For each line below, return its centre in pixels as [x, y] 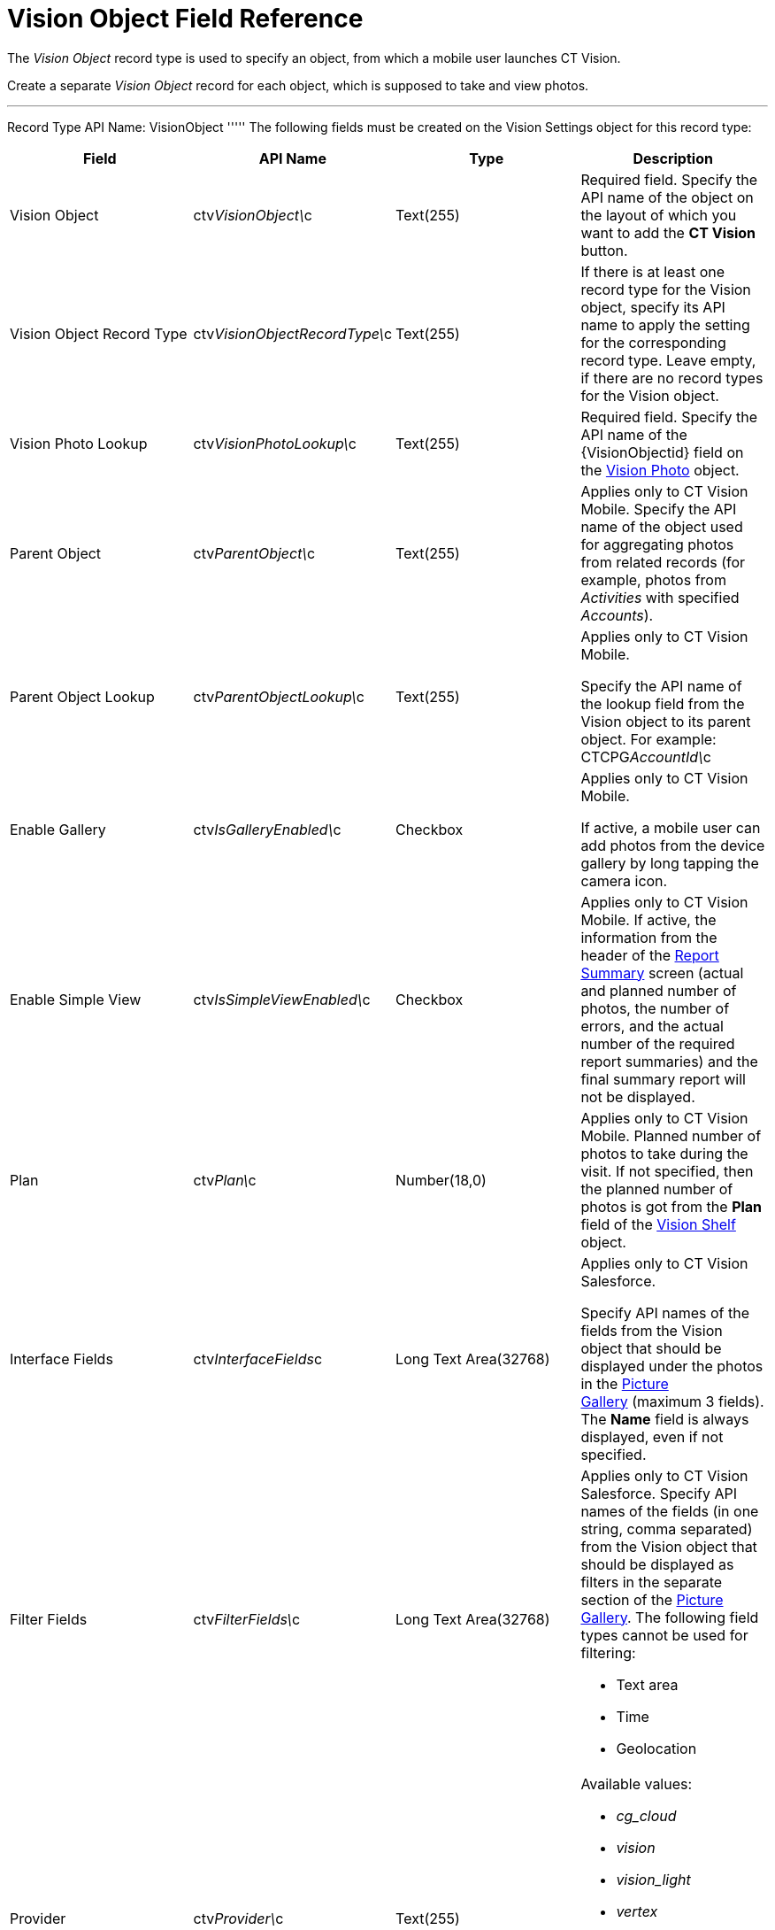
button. [604, 250]
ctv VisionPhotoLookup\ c [275, 443]
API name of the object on [667, 197]
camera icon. [624, 880]
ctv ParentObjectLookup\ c [279, 696]
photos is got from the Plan [671, 1206]
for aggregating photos [657, 544]
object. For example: [648, 739]
